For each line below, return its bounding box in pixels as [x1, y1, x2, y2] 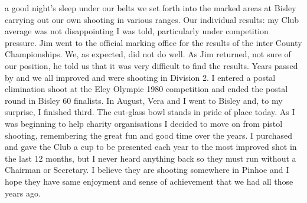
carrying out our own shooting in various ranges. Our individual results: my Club [5, 13, 299, 25]
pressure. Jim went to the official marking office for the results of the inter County [5, 36, 302, 48]
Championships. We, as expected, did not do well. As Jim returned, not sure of [5, 48, 291, 60]
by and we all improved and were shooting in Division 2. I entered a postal [5, 71, 276, 83]
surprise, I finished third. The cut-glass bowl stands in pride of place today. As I [5, 106, 295, 118]
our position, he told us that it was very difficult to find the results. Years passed [5, 59, 298, 71]
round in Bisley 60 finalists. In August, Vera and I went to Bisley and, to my [5, 94, 283, 106]
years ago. [5, 186, 41, 199]
